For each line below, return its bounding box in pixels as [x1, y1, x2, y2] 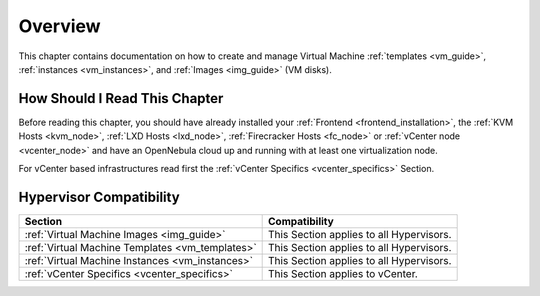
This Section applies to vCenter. [268, 266, 419, 280]
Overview [18, 15, 101, 37]
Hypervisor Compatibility [18, 188, 180, 205]
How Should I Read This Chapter [18, 90, 224, 107]
